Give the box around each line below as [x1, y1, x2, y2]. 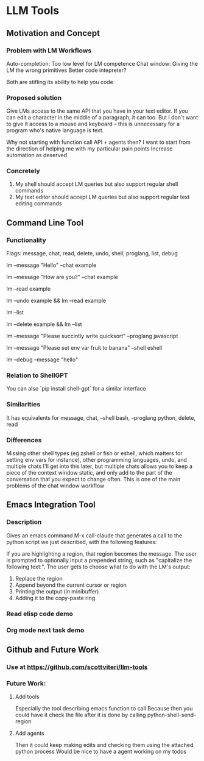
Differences [6, 436, 42, 444]
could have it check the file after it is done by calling [15, 711, 146, 719]
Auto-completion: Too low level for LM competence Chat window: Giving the [6, 60, 198, 67]
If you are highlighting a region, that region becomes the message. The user [6, 550, 197, 557]
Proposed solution [6, 93, 62, 102]
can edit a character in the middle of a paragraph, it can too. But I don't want [6, 114, 199, 121]
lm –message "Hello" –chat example [6, 261, 97, 269]
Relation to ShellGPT [6, 371, 68, 380]
